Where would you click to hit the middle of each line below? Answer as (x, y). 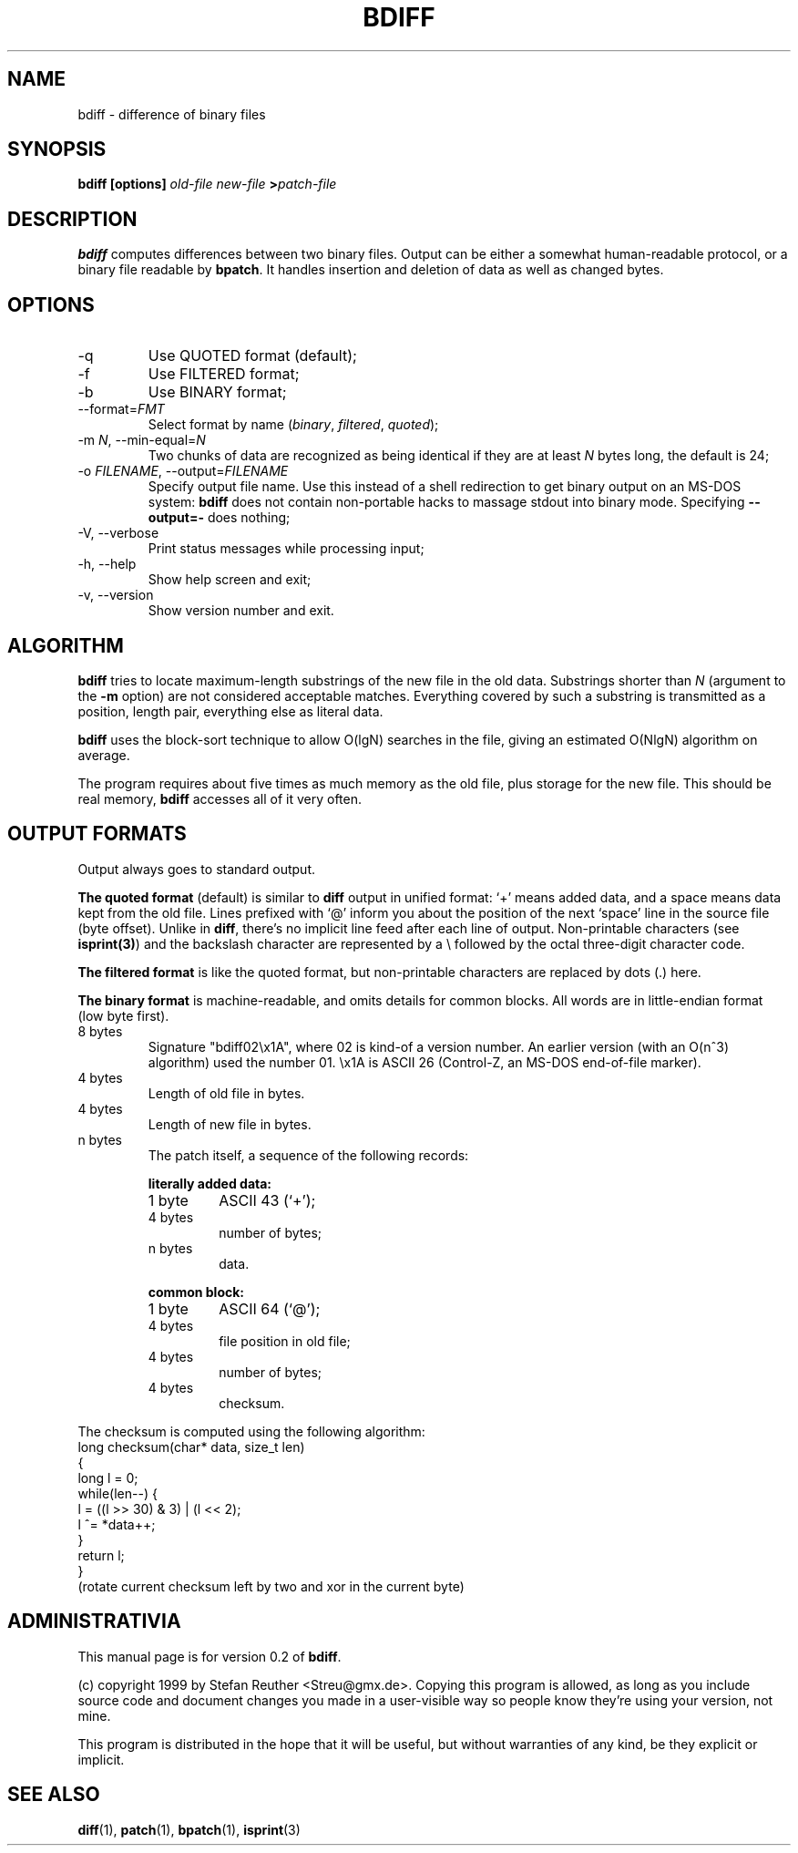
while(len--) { (118, 1493)
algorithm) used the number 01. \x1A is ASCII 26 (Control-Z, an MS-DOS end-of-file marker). (425, 1062)
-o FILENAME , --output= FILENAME (183, 471)
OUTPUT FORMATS (97, 834)
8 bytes (100, 1031)
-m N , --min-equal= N (142, 440)
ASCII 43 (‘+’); (267, 1200)
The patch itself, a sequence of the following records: (308, 1155)
